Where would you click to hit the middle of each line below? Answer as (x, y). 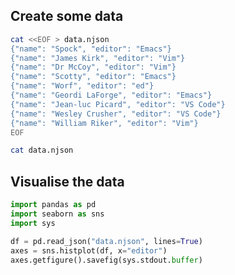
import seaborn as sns (57, 214)
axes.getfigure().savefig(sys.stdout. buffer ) (106, 260)
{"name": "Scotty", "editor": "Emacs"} (93, 77)
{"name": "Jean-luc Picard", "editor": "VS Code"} (118, 104)
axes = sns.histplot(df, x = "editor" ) (89, 250)
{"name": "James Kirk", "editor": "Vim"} (98, 58)
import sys (33, 223)
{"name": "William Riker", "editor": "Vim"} (104, 123)
